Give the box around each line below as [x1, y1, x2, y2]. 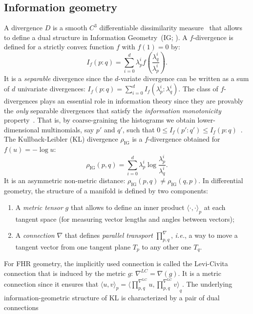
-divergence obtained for [148, 134, 220, 144]
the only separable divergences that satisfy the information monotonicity [4, 105, 221, 115]
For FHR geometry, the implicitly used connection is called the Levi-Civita [4, 258, 228, 269]
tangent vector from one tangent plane [15, 241, 131, 251]
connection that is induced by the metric [4, 268, 126, 278]
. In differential [198, 175, 243, 186]
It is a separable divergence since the [4, 73, 113, 83]
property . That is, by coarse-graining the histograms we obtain [4, 115, 195, 125]
